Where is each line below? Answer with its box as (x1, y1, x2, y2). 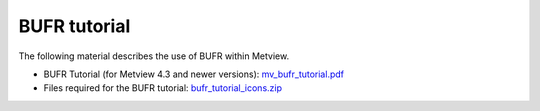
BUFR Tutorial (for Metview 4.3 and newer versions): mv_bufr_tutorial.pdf (43, 68, 345, 80)
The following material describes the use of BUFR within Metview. (18, 50, 290, 62)
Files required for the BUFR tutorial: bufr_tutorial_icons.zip (43, 82, 282, 94)
